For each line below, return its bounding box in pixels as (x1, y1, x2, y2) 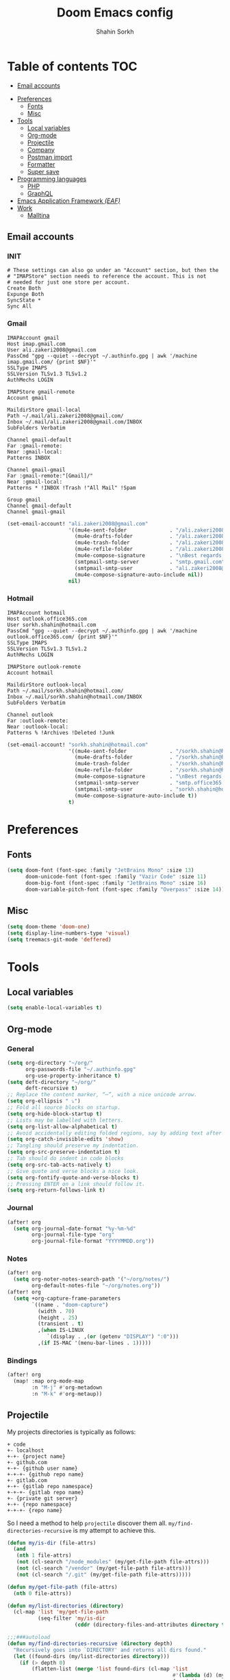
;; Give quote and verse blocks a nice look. (7, 1168, 139, 1174)
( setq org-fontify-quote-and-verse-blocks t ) (7, 1174, 139, 1181)
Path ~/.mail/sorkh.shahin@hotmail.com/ (7, 687, 125, 694)
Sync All (7, 303, 32, 310)
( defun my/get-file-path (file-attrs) (7, 1583, 118, 1590)
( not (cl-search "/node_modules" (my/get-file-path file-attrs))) (16, 1559, 210, 1566)
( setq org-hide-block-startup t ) (7, 1110, 103, 1117)
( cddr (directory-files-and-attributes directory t (74, 1622, 225, 1629)
